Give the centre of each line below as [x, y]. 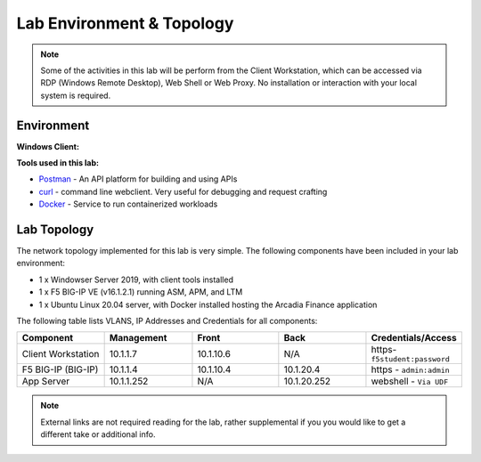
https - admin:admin [410, 369]
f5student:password [410, 359]
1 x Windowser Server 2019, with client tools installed [136, 280]
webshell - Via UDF [410, 381]
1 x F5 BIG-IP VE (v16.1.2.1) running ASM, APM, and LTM [141, 292]
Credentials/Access [414, 338]
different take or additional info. [98, 434]
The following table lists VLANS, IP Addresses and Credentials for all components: [167, 321]
